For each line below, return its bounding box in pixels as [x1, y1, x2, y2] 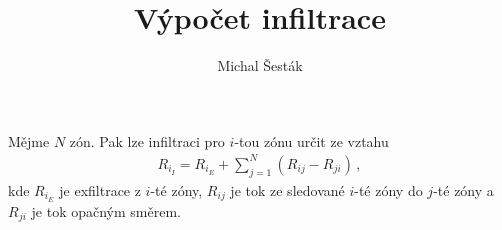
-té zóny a [433, 179, 494, 200]
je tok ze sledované [230, 179, 345, 200]
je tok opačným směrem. [31, 200, 181, 221]
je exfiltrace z [59, 179, 141, 200]
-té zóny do [354, 179, 423, 200]
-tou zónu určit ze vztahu [234, 130, 389, 151]
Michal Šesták [217, 55, 303, 76]
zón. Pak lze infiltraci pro [69, 130, 225, 151]
